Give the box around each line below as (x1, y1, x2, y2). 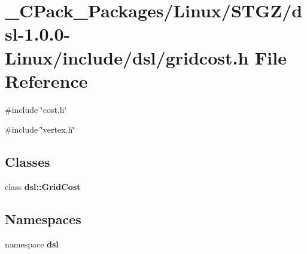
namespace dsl (5, 237, 59, 250)
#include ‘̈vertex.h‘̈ (5, 123, 75, 136)
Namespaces (5, 210, 81, 228)
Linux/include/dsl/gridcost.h (5, 45, 249, 69)
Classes (5, 152, 50, 171)
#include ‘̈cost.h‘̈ (5, 103, 67, 115)
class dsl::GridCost (5, 180, 81, 193)
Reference (5, 68, 88, 93)
